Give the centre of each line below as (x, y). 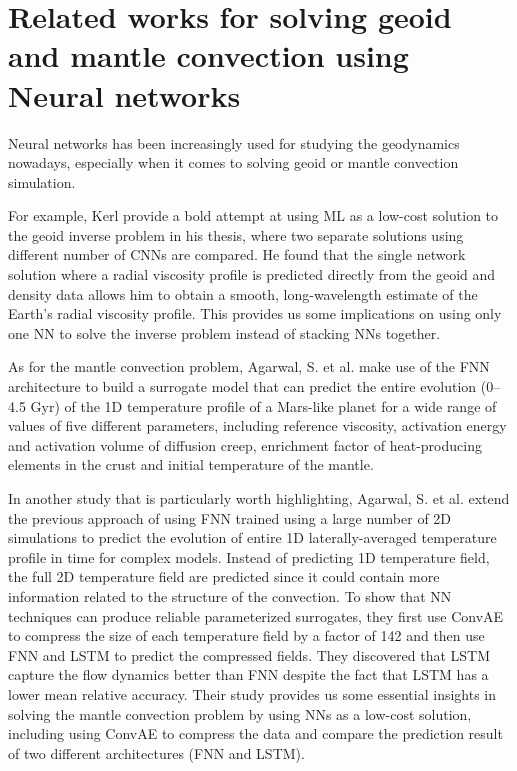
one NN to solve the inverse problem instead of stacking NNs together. (224, 332)
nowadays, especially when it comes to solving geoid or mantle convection (233, 162)
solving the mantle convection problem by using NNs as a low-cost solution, (240, 713)
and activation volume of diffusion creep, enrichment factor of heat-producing (245, 444)
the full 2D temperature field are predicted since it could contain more (224, 576)
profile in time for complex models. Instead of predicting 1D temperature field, (249, 556)
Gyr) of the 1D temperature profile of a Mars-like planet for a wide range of (263, 405)
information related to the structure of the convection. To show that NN (230, 595)
